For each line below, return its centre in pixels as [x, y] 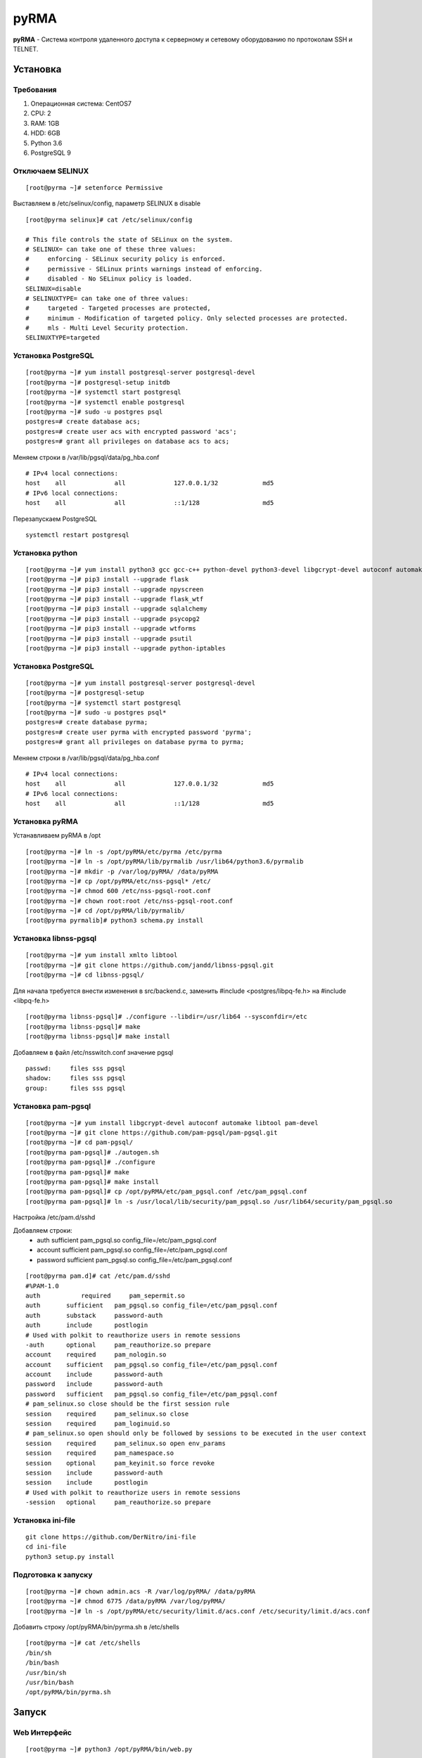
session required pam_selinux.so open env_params [126, 1443]
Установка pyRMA [46, 821]
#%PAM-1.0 [42, 1286]
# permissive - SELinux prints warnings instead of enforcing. [144, 269]
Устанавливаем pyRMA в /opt [57, 835]
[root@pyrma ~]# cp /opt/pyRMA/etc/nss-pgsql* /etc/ [118, 881]
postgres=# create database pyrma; [87, 722]
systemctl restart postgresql [78, 535]
